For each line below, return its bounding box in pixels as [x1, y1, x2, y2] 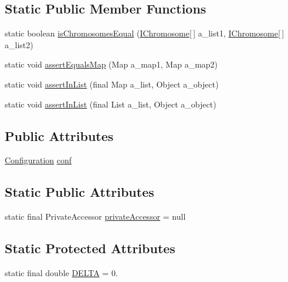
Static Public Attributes [5, 183, 154, 201]
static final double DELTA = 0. [5, 266, 118, 278]
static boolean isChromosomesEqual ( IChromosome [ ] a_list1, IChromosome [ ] [5, 27, 284, 39]
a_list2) [5, 38, 33, 51]
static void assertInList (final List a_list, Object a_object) [5, 98, 216, 110]
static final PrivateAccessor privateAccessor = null [5, 210, 186, 223]
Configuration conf [5, 154, 72, 166]
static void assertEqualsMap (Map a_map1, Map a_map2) [5, 58, 218, 70]
